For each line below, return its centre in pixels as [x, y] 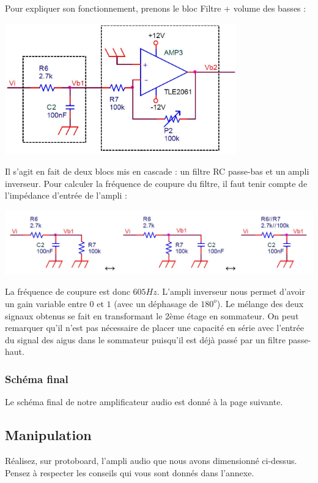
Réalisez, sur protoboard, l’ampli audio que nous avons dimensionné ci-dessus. [151, 460]
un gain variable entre [46, 303]
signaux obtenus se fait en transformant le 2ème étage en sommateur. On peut [152, 315]
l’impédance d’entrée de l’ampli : [66, 195]
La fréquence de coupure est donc [68, 291]
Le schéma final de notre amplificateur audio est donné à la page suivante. [144, 402]
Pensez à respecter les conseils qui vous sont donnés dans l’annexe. [130, 472]
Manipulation [48, 435]
